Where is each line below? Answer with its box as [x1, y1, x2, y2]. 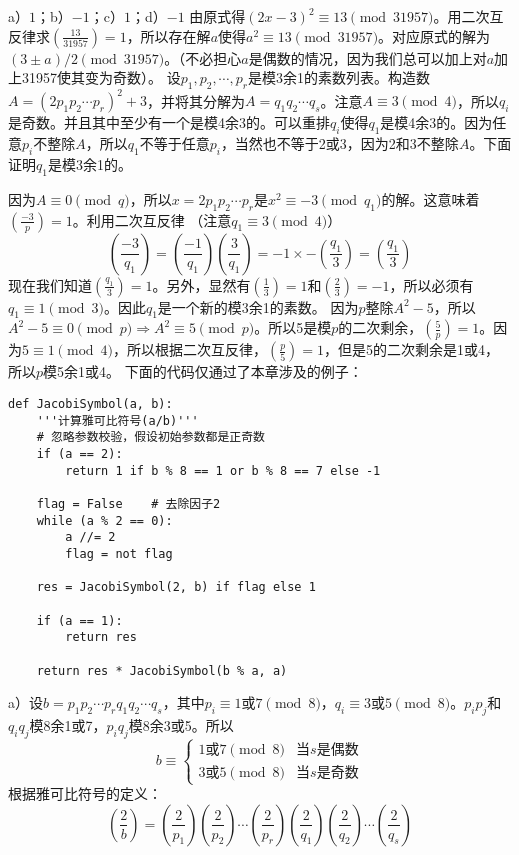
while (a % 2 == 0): [36, 513, 173, 528]
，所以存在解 [126, 25, 211, 46]
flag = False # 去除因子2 [36, 497, 221, 511]
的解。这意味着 [381, 188, 480, 209]
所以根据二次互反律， [126, 339, 267, 360]
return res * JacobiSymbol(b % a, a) [36, 663, 288, 678]
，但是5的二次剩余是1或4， [324, 339, 500, 360]
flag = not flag [65, 546, 173, 561]
